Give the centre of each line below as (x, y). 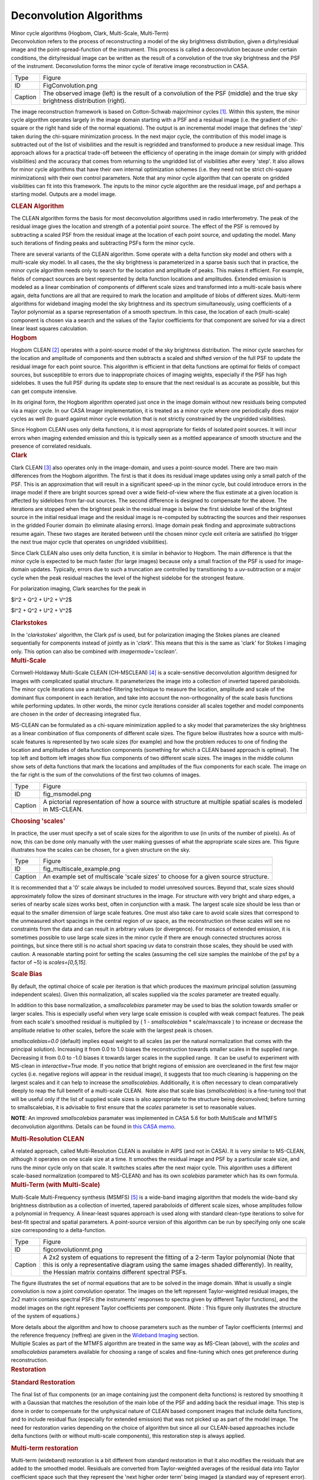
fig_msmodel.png (67, 794)
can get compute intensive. (44, 391)
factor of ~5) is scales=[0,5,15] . (49, 962)
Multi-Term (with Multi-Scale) (56, 1185)
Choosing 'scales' (38, 821)
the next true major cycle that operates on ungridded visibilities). (89, 542)
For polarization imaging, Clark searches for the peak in (79, 588)
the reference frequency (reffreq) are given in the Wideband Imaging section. (105, 1335)
